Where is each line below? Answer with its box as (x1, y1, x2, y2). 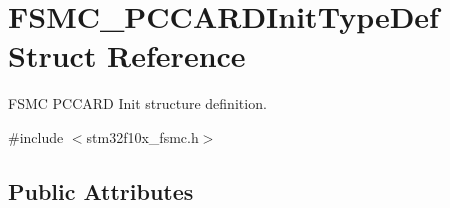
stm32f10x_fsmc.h (86, 126, 199, 147)
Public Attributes (8, 175, 194, 206)
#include (8, 126, 64, 147)
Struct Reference (8, 35, 246, 76)
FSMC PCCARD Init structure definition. (8, 93, 267, 114)
